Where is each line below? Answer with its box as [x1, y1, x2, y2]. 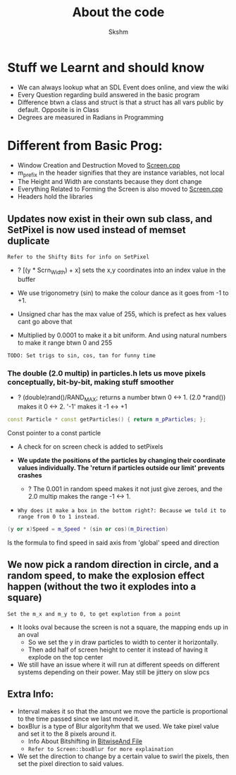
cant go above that [17, 318, 73, 326]
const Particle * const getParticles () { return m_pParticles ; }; [7, 416, 206, 423]
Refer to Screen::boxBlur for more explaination [27, 745, 174, 752]
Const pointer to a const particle [7, 429, 101, 437]
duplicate [7, 235, 50, 247]
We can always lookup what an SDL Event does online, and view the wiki [17, 82, 229, 92]
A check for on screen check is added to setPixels [17, 442, 163, 451]
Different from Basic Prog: [7, 137, 163, 154]
